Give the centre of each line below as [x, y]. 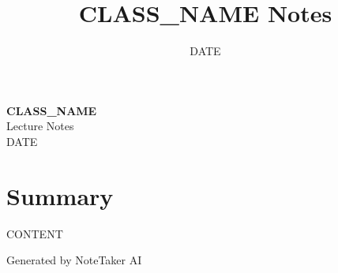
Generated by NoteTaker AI [74, 260]
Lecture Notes [40, 126]
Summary [60, 195]
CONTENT [35, 233]
